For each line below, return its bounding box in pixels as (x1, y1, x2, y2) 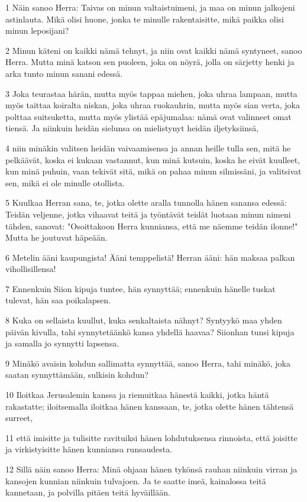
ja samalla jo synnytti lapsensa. (5, 337, 119, 349)
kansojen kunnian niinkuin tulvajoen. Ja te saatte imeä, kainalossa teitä (5, 474, 266, 487)
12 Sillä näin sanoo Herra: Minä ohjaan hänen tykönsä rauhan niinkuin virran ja (5, 463, 298, 475)
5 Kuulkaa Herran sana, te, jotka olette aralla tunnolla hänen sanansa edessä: (5, 196, 287, 209)
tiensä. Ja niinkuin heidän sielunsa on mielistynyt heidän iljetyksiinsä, (5, 122, 259, 134)
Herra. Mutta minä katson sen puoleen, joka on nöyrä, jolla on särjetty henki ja (5, 56, 295, 68)
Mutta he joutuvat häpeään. (5, 231, 108, 244)
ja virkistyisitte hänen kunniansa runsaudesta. (5, 443, 173, 455)
